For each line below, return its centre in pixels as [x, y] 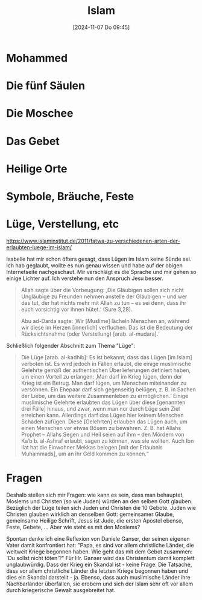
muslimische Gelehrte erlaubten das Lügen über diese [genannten [103, 402]
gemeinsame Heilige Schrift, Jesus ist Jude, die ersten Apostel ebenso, [95, 520]
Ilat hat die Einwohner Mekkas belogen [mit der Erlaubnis [92, 447]
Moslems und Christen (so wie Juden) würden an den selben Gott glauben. [99, 501]
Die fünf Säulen [46, 86]
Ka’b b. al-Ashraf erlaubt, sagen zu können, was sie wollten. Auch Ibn [107, 441]
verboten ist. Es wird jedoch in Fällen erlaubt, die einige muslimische [106, 364]
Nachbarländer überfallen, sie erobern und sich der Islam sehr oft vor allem [100, 584]
